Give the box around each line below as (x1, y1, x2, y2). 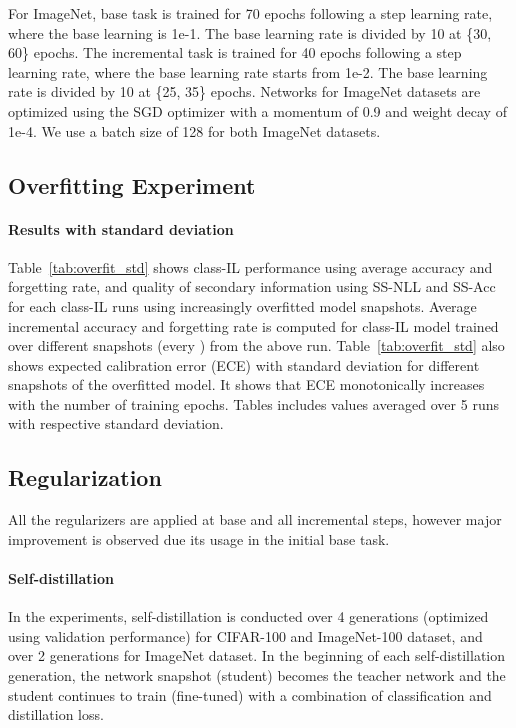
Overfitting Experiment (8, 169, 256, 200)
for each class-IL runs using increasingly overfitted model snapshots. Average (8, 295, 477, 316)
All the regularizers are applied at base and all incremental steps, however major (8, 509, 502, 530)
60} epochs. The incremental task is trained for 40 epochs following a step (8, 42, 462, 63)
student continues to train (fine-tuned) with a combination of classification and (8, 684, 492, 705)
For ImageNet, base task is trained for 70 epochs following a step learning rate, (8, 3, 493, 23)
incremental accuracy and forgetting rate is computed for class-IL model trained (8, 315, 499, 336)
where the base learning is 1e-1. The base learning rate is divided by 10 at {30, (8, 22, 492, 43)
